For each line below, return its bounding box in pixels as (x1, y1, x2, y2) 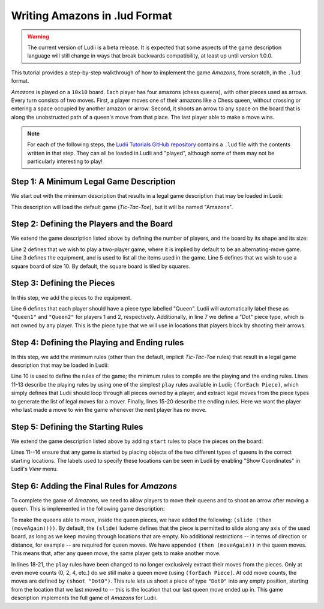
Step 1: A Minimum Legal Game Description (11, 177, 176, 187)
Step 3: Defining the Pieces (11, 278, 115, 288)
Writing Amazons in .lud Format (11, 9, 172, 22)
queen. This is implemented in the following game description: (11, 505, 165, 512)
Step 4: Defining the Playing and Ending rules (11, 337, 184, 348)
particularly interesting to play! (27, 158, 103, 165)
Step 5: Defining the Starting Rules (11, 421, 143, 432)
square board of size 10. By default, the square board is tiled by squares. (11, 263, 191, 270)
